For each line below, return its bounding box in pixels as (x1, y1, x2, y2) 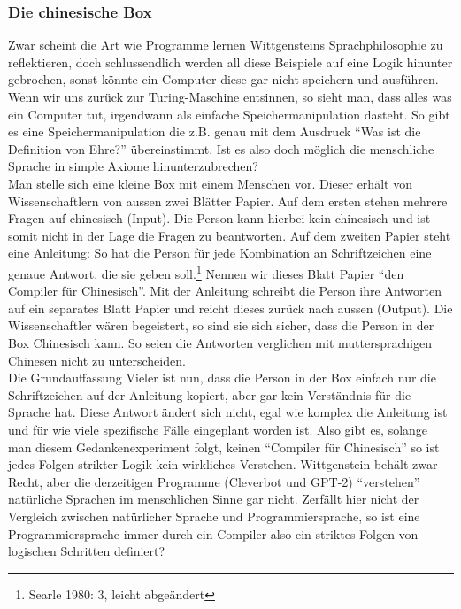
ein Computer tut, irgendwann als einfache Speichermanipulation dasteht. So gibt (8, 104, 450, 123)
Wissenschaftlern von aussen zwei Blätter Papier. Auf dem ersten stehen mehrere (8, 191, 448, 210)
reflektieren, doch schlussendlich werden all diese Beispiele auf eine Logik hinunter (8, 52, 453, 71)
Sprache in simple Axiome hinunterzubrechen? (8, 157, 258, 175)
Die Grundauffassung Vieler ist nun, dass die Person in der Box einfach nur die (8, 368, 436, 387)
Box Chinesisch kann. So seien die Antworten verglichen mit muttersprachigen (8, 333, 432, 351)
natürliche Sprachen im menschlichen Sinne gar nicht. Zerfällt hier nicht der (8, 490, 419, 508)
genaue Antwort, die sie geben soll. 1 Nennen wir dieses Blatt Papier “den (8, 261, 404, 282)
